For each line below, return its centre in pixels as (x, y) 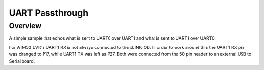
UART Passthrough (49, 13)
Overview (25, 26)
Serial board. (22, 61)
